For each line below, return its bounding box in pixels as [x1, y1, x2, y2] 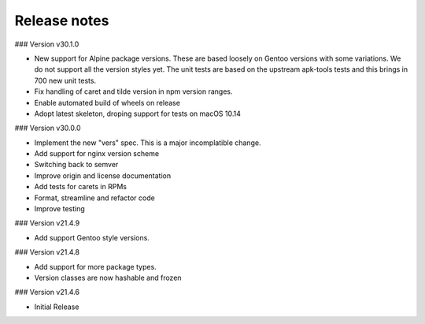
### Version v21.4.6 [14, 288, 80, 297]
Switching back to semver [34, 160, 119, 169]
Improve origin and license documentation [34, 170, 172, 181]
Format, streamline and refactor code [34, 193, 155, 203]
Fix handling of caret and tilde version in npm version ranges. [34, 87, 233, 96]
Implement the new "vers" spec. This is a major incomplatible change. [34, 138, 261, 147]
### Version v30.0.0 [14, 123, 81, 133]
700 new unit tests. [34, 76, 97, 85]
